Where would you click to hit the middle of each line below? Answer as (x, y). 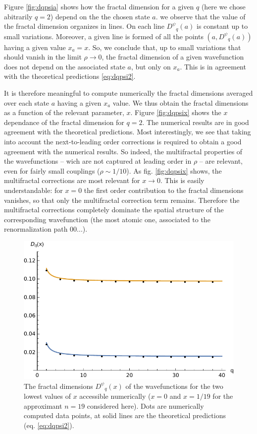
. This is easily (182, 180)
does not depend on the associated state (65, 66)
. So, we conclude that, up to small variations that (165, 47)
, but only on (151, 66)
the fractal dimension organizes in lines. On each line (84, 26)
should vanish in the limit (43, 57)
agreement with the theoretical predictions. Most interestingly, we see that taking (128, 132)
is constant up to (222, 26)
